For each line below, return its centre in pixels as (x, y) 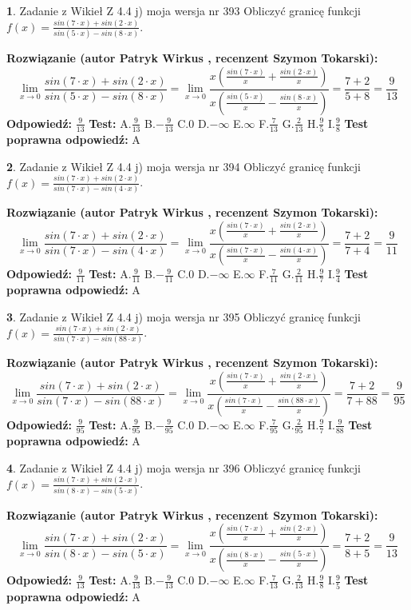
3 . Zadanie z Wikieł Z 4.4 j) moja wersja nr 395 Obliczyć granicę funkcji (184, 316)
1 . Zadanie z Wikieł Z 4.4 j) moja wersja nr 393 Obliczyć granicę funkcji (184, 10)
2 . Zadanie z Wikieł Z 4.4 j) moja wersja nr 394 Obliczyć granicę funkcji (184, 166)
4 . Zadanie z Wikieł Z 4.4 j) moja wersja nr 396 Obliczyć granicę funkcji (184, 467)
